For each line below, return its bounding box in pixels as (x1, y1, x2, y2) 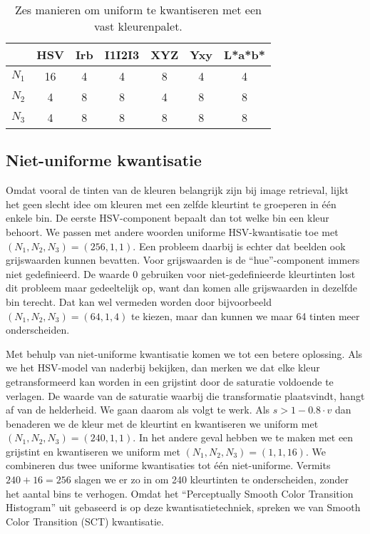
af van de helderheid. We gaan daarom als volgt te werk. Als (6, 402, 270, 417)
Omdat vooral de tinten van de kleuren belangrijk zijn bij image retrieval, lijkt (6, 183, 349, 197)
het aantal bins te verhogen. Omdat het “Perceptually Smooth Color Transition (6, 486, 354, 500)
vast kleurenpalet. (94, 18, 183, 34)
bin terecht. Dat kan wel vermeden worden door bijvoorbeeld (6, 294, 272, 309)
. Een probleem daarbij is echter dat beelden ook (133, 238, 346, 253)
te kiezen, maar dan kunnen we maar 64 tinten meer (131, 308, 360, 323)
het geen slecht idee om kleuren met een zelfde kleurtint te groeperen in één (6, 196, 336, 211)
